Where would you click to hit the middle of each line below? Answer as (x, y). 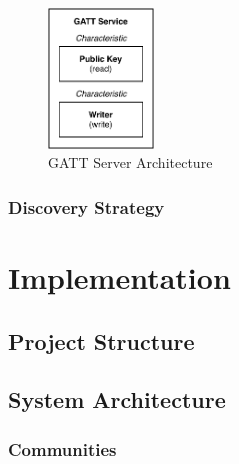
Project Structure (101, 340)
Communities (62, 448)
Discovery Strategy (86, 206)
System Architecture (117, 399)
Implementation (119, 276)
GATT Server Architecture (130, 162)
